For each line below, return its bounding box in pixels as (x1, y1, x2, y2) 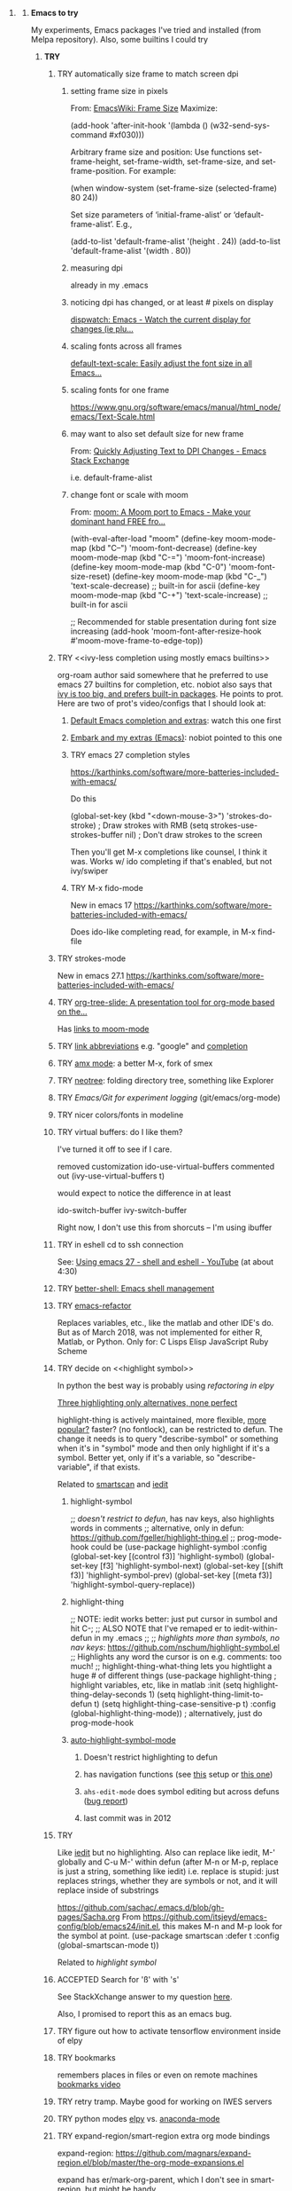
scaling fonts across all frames (70, 341, 182, 351)
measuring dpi (70, 263, 124, 273)
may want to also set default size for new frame (70, 429, 244, 438)
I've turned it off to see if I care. (57, 1144, 173, 1155)
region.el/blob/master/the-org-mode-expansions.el (57, 2157, 245, 2168)
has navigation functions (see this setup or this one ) (83, 1769, 273, 1779)
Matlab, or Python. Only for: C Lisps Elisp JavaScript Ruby (57, 1336, 269, 1347)
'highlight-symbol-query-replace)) (70, 1580, 196, 1589)
